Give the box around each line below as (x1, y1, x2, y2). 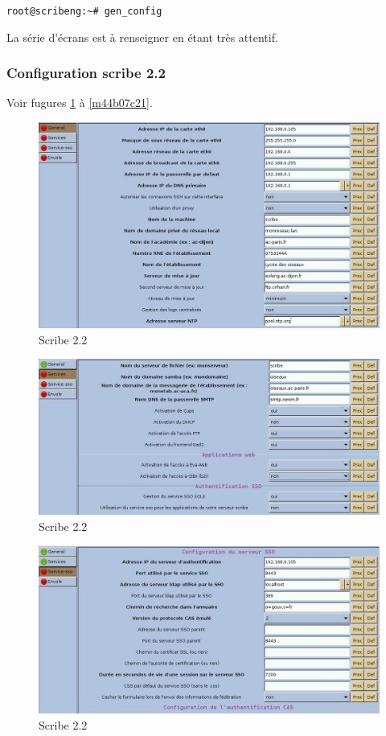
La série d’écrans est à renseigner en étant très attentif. (6, 28, 278, 45)
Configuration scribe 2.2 (6, 63, 166, 83)
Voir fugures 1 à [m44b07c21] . (6, 94, 153, 111)
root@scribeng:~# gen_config (6, 6, 162, 17)
